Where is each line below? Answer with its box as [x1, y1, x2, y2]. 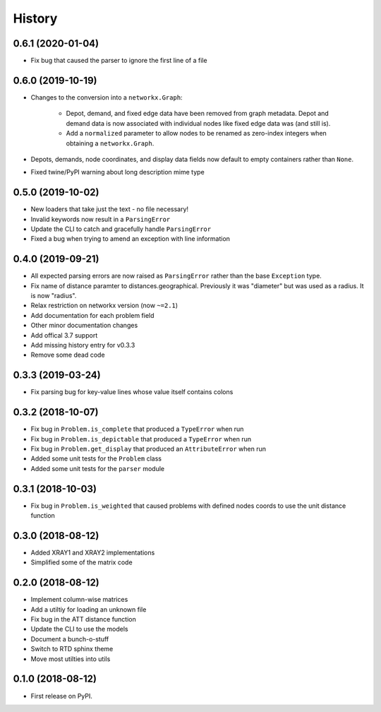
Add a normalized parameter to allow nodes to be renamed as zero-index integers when [66, 129, 327, 138]
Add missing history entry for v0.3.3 [30, 341, 135, 350]
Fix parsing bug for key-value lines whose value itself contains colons [30, 388, 234, 396]
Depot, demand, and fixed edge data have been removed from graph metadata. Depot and [66, 109, 329, 118]
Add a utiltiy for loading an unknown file [30, 605, 147, 614]
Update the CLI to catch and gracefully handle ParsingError [30, 225, 212, 233]
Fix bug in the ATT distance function [30, 615, 137, 624]
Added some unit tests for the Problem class [30, 454, 162, 463]
